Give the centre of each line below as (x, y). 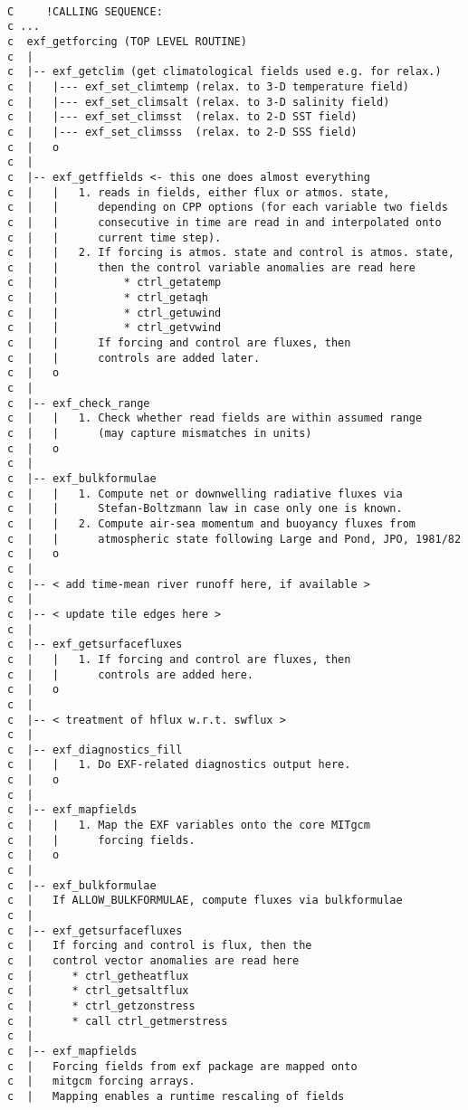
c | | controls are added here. (131, 674)
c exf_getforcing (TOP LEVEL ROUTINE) (127, 41)
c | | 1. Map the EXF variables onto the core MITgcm (189, 825)
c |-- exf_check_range (79, 403)
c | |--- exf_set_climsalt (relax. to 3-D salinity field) (199, 102)
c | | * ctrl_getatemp (115, 283)
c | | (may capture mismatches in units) (160, 434)
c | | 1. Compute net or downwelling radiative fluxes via (205, 493)
